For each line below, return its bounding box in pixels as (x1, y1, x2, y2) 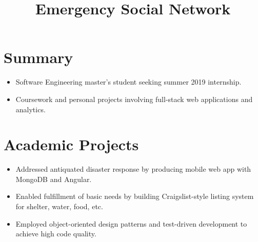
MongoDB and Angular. (15, 173, 92, 184)
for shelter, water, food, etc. (15, 201, 103, 211)
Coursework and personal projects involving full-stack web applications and (15, 93, 253, 104)
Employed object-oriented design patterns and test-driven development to (15, 218, 247, 229)
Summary (4, 47, 73, 68)
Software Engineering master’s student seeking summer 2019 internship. (15, 76, 242, 87)
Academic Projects (4, 134, 139, 155)
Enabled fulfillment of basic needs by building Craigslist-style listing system (15, 191, 254, 201)
